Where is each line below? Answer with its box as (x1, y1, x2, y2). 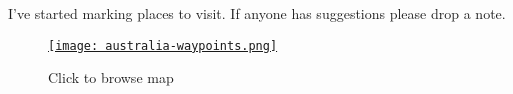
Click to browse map (48, 67, 174, 88)
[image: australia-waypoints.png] (48, 38, 278, 53)
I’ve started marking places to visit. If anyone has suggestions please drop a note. (8, 3, 506, 23)
